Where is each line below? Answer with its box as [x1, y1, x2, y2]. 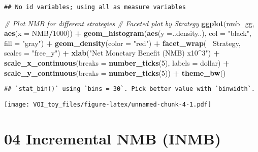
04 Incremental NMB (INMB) [4, 128, 221, 148]
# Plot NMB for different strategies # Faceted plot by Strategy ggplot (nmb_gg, [4, 18, 254, 28]
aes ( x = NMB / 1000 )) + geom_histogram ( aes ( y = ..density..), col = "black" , [4, 28, 251, 38]
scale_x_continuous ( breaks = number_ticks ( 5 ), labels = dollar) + [4, 58, 230, 68]
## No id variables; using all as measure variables [4, 4, 186, 11]
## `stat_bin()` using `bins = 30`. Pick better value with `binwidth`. [4, 85, 255, 93]
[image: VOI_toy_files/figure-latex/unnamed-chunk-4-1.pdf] [4, 100, 212, 108]
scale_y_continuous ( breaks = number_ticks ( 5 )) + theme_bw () [4, 67, 226, 78]
